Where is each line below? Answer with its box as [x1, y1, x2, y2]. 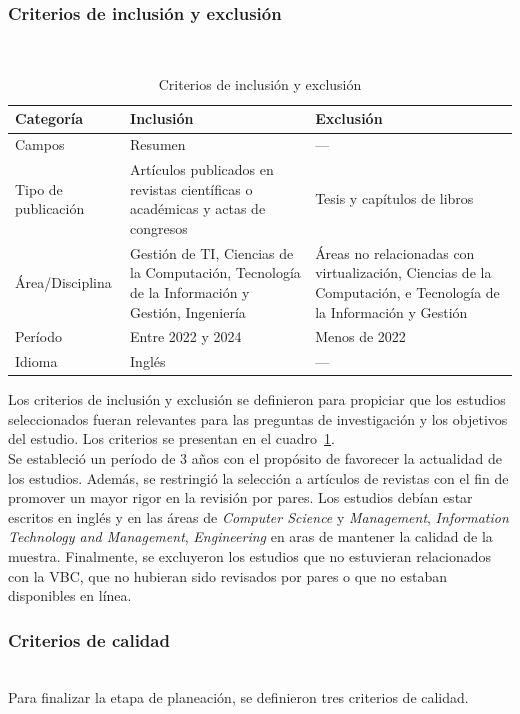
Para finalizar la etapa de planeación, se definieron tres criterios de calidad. [8, 686, 469, 707]
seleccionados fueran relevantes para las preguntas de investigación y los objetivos [8, 408, 508, 429]
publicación [15, 198, 85, 219]
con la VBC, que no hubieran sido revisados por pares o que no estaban [8, 565, 448, 586]
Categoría [15, 108, 84, 129]
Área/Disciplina [15, 272, 112, 293]
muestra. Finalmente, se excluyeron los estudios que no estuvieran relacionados [8, 546, 492, 567]
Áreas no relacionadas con [315, 242, 475, 263]
